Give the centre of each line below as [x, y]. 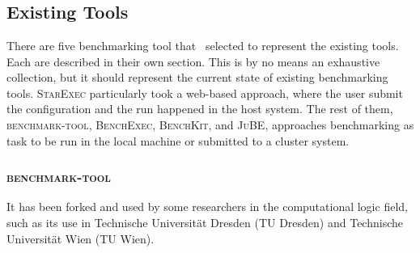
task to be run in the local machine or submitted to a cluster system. [178, 140]
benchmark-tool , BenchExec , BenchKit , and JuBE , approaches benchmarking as [210, 124]
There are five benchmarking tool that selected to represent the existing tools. [203, 45]
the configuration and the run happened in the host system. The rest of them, [200, 109]
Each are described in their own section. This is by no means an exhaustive [193, 61]
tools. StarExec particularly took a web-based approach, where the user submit [205, 93]
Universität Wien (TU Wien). [81, 238]
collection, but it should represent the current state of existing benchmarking [197, 77]
